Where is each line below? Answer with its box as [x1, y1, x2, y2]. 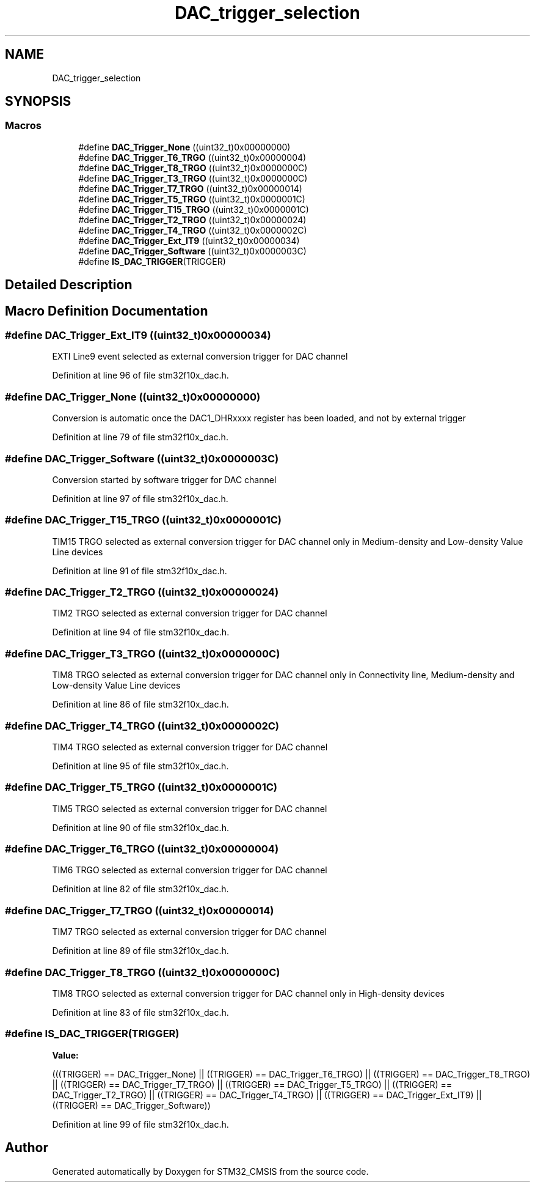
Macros [5, 119, 42, 132]
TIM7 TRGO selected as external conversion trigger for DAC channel [52, 926, 327, 937]
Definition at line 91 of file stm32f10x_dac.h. [52, 565, 227, 576]
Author [5, 1140, 48, 1156]
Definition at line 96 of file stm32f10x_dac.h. [52, 370, 229, 381]
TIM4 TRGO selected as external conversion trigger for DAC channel [52, 741, 328, 752]
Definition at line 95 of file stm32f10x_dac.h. [52, 760, 229, 771]
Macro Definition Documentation [5, 303, 208, 319]
